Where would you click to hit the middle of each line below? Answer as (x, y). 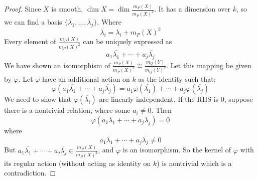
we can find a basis (33, 22)
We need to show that (38, 99)
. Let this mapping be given (209, 65)
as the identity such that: (177, 78)
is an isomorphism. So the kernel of (177, 150)
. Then (161, 110)
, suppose (238, 99)
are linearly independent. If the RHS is (159, 99)
